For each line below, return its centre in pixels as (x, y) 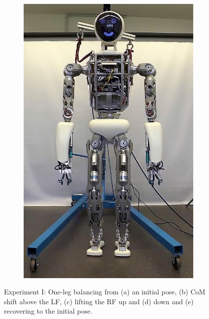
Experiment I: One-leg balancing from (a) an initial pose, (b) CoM (105, 292)
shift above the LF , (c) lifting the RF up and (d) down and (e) (99, 301)
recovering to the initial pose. (48, 311)
